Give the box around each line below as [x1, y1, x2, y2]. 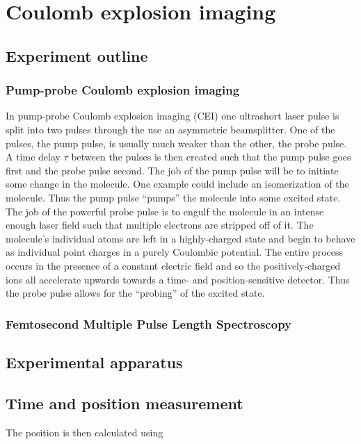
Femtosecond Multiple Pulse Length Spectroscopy [6, 315, 291, 332]
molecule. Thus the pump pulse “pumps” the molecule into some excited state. [6, 190, 341, 204]
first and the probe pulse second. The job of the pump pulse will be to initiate [6, 163, 339, 177]
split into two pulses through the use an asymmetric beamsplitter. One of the [6, 122, 335, 136]
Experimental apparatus [6, 351, 183, 372]
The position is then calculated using [6, 425, 163, 439]
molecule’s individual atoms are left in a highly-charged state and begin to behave [6, 231, 355, 245]
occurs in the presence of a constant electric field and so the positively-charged [6, 258, 341, 272]
